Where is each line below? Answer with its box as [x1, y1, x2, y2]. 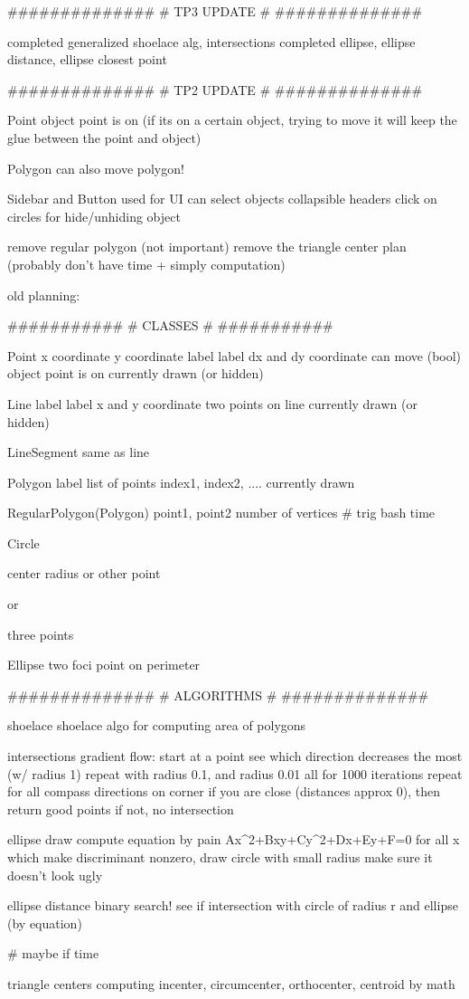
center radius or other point [7, 564, 161, 583]
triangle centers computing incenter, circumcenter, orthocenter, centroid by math [7, 974, 455, 993]
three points [7, 624, 74, 643]
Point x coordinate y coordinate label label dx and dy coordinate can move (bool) [7, 346, 462, 365]
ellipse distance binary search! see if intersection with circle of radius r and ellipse [7, 896, 458, 915]
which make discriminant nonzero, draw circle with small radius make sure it [7, 848, 433, 866]
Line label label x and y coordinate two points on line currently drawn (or [7, 394, 417, 413]
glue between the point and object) [7, 128, 202, 147]
